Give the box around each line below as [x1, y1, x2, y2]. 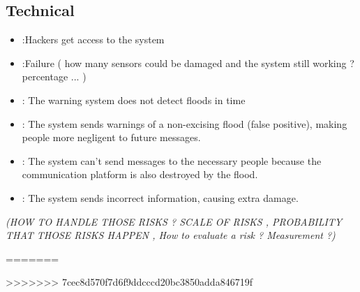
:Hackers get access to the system [22, 32, 165, 47]
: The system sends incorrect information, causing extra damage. [22, 190, 299, 205]
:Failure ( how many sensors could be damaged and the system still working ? [22, 55, 354, 70]
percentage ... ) [22, 69, 87, 84]
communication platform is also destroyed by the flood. [22, 167, 258, 182]
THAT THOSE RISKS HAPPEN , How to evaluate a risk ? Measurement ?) [6, 228, 336, 242]
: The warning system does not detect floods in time [22, 92, 246, 107]
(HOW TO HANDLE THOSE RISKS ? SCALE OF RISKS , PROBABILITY [6, 214, 343, 228]
